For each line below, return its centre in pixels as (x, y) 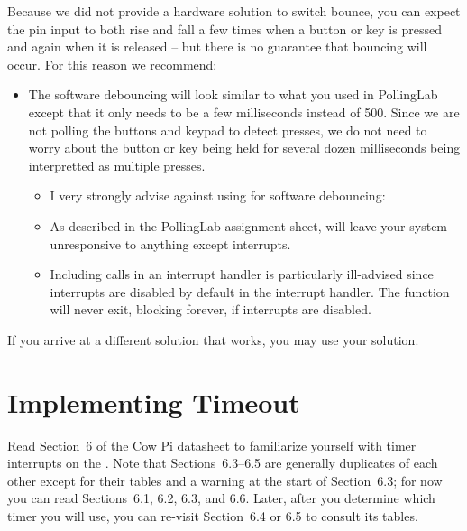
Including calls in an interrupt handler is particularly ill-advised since (242, 274)
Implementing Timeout (154, 401)
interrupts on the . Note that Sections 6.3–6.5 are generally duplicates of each (223, 463)
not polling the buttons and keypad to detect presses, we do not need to (228, 130)
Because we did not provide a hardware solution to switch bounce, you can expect (234, 11)
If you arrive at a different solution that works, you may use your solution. (213, 339)
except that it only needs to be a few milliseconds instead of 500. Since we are (244, 112)
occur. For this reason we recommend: (112, 64)
